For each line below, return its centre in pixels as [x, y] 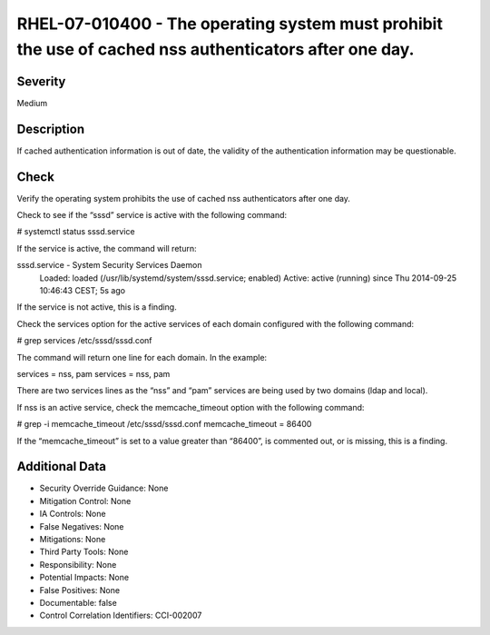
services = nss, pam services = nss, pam [93, 373]
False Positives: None [80, 590]
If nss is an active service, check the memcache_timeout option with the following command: [191, 407]
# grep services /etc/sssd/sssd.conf [84, 341]
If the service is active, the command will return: [107, 248]
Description [51, 129]
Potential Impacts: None [84, 578]
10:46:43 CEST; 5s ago [83, 291]
